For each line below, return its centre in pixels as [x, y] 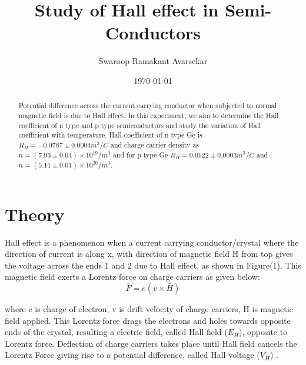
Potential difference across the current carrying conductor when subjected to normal [148, 106]
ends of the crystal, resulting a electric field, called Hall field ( [116, 332]
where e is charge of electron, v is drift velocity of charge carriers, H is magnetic [149, 308]
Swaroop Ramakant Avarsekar [153, 61]
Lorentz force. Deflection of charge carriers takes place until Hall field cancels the [151, 343]
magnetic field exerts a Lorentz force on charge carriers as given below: [132, 277]
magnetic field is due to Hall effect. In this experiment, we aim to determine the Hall [149, 115]
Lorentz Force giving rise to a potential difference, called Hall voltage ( [132, 355]
